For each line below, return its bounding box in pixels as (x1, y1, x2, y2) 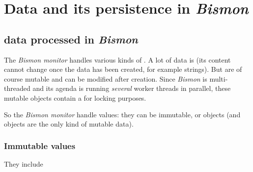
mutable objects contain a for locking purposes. (4, 92, 146, 103)
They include (4, 158, 43, 169)
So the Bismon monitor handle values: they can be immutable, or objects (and (4, 109, 241, 119)
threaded (4, 83, 30, 93)
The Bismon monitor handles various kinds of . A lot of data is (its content (4, 54, 231, 64)
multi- (209, 73, 228, 84)
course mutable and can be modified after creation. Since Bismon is (4, 73, 207, 84)
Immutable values (4, 139, 76, 151)
